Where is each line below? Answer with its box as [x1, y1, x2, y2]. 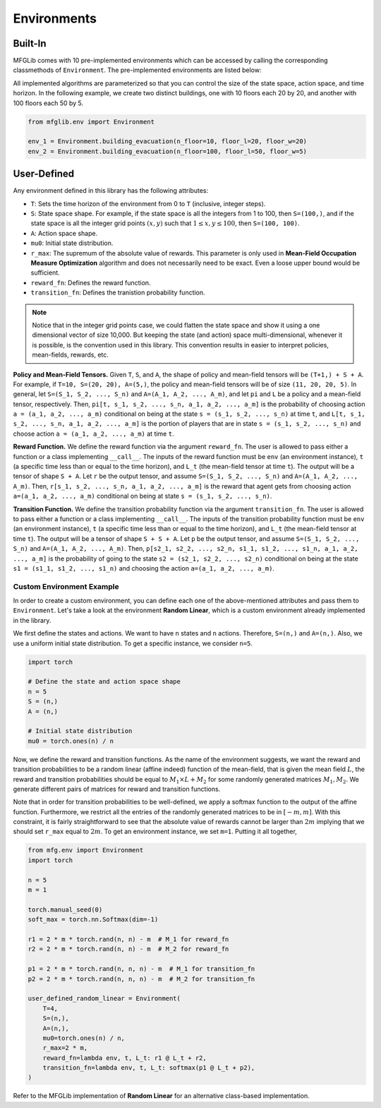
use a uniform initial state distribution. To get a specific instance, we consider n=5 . [13, 639, 253, 648]
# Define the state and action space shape [28, 678, 181, 686]
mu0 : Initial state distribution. [30, 239, 114, 247]
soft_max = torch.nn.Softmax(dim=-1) [28, 915, 159, 924]
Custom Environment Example [13, 581, 119, 591]
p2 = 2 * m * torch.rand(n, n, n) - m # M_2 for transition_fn [28, 975, 255, 983]
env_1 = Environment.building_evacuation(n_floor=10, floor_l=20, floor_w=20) [28, 138, 307, 145]
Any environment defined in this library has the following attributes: [13, 186, 208, 195]
